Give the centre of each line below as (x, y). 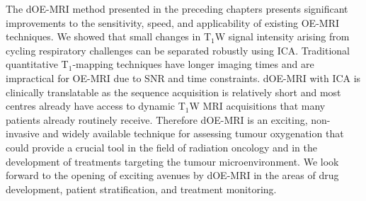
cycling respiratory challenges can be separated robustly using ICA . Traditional (178, 50)
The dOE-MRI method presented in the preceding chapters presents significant (177, 8)
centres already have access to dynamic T (96, 106)
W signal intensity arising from (282, 36)
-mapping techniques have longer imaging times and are (193, 64)
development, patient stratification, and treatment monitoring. (141, 189)
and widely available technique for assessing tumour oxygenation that (193, 133)
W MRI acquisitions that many (257, 106)
